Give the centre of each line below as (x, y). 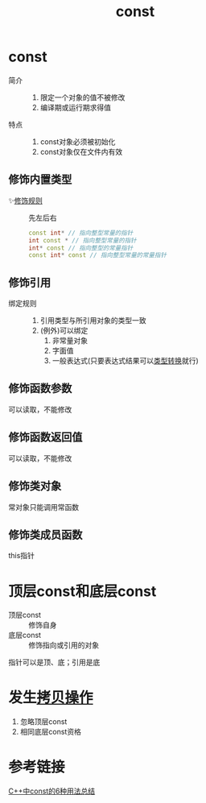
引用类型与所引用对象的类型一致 (93, 321)
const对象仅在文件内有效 (81, 151)
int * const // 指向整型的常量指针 (81, 248)
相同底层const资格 (51, 732)
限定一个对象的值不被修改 (82, 97)
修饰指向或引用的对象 (64, 645)
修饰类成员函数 (45, 534)
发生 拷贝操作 (51, 698)
